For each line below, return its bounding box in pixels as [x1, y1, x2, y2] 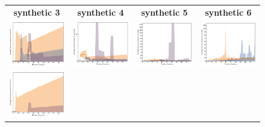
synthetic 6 [205, 5, 252, 18]
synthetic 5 [141, 5, 188, 18]
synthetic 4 [77, 5, 124, 18]
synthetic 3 [13, 5, 60, 18]
